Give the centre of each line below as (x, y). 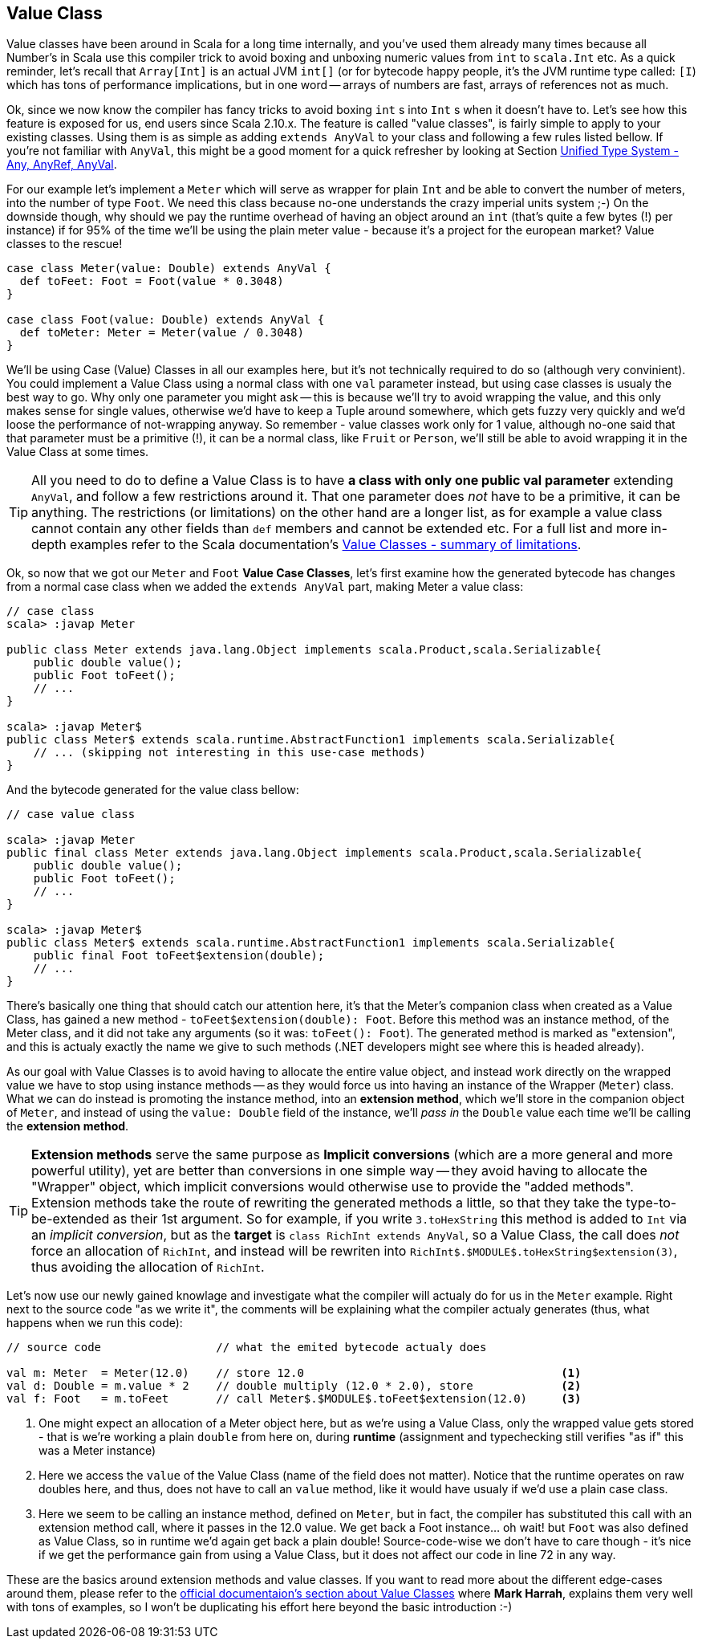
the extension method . (68, 1126)
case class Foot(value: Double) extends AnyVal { (166, 320)
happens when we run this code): (95, 1323)
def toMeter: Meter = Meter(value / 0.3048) (162, 333)
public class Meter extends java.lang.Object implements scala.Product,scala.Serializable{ (304, 650)
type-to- (651, 1203)
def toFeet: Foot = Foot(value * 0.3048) (152, 281)
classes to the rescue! (65, 244)
